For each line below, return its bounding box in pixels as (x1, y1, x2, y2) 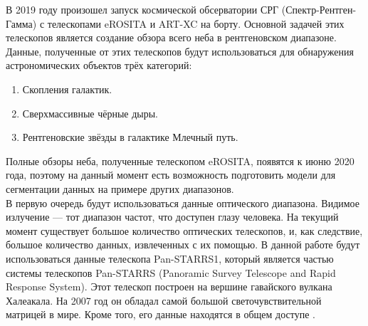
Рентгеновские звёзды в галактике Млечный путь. (22, 130, 238, 144)
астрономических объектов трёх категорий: (6, 58, 192, 73)
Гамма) (6, 16, 37, 31)
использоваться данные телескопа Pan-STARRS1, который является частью (6, 251, 334, 265)
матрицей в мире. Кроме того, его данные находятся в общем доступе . (6, 307, 315, 322)
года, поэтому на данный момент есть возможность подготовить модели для (6, 167, 336, 182)
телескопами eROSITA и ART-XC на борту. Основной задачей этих (47, 16, 345, 31)
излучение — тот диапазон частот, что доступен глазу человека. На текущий (6, 209, 339, 224)
